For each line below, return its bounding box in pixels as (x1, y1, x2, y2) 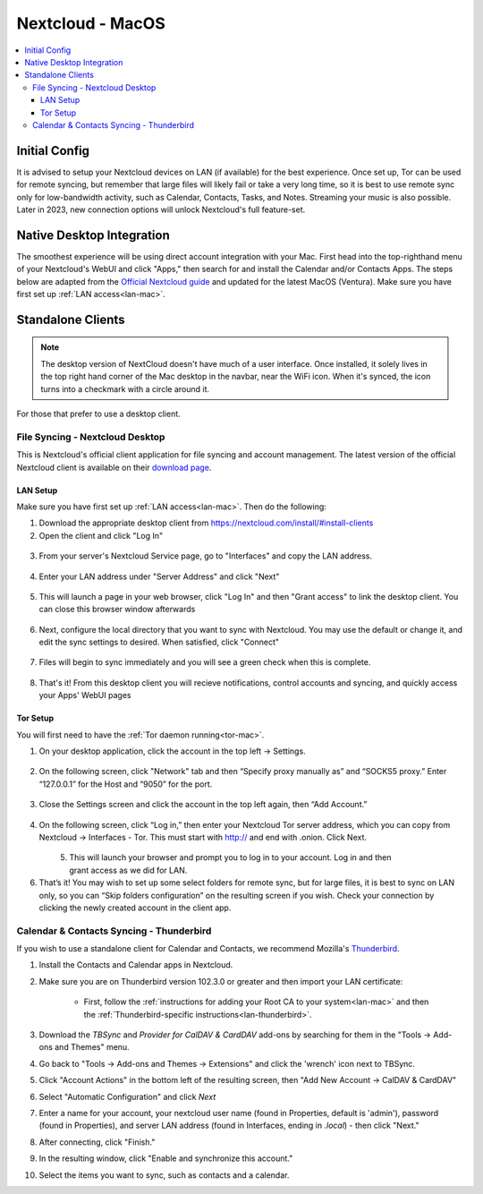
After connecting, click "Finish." (38, 1137, 156, 1147)
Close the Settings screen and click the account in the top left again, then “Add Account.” (38, 799, 368, 810)
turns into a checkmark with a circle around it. (40, 383, 210, 394)
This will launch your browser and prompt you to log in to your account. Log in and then (69, 852, 392, 863)
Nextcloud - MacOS (16, 13, 165, 33)
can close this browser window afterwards (38, 604, 196, 615)
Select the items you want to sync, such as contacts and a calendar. (38, 1169, 290, 1181)
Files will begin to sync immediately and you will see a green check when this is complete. (38, 657, 371, 668)
